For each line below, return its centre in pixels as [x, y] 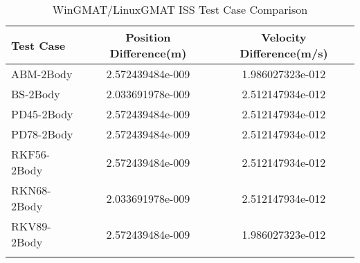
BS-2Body [36, 94]
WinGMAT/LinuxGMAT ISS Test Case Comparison [180, 9]
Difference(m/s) [284, 53]
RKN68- [31, 190]
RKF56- [31, 154]
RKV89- [31, 226]
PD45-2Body [42, 114]
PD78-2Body [42, 134]
